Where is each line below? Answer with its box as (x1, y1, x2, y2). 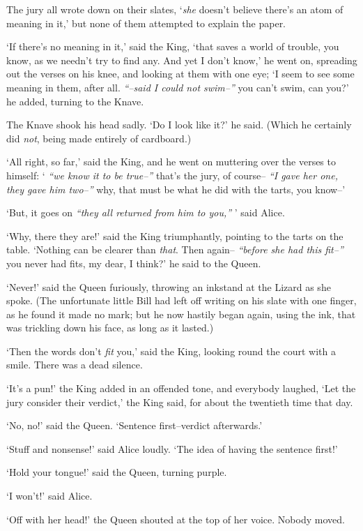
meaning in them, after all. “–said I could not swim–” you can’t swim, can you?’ (6, 80, 349, 94)
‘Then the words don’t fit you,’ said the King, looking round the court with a (6, 343, 336, 358)
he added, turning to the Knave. (6, 94, 144, 108)
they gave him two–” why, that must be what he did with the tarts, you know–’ (6, 181, 346, 196)
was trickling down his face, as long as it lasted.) (6, 320, 214, 335)
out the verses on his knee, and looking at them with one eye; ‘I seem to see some (6, 66, 355, 81)
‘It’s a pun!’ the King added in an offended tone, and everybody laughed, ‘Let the (6, 381, 356, 396)
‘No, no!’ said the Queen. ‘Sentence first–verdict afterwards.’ (6, 418, 263, 433)
